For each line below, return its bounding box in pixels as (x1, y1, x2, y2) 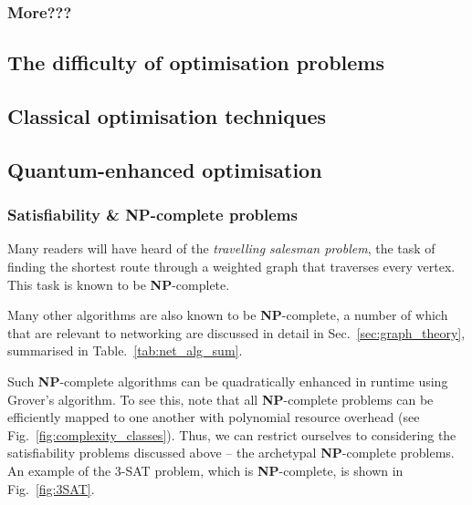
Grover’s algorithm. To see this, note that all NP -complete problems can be (7, 389, 434, 408)
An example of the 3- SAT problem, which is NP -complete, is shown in (7, 460, 404, 479)
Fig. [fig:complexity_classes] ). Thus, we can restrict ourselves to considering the (7, 425, 456, 444)
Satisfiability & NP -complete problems (7, 203, 298, 226)
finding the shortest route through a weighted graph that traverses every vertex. (7, 257, 456, 275)
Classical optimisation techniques (7, 102, 326, 130)
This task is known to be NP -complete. (7, 274, 230, 294)
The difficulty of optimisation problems (7, 48, 384, 77)
